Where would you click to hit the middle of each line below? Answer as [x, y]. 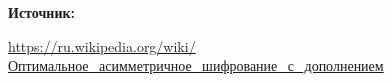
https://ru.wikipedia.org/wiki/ [102, 45]
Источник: [41, 12]
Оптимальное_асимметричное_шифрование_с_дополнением [196, 65]
